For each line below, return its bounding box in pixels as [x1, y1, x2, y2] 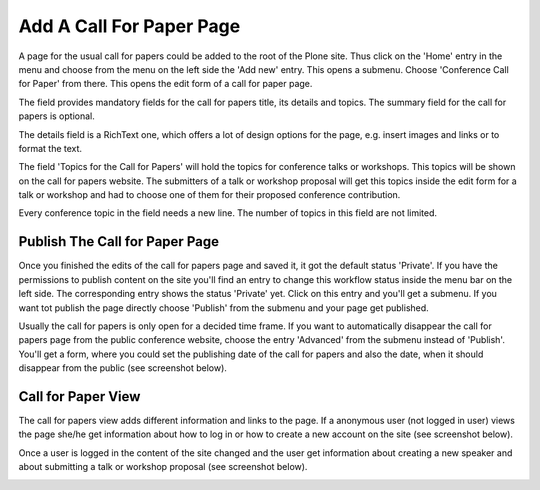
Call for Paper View [18, 388, 141, 405]
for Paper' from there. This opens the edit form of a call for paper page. [18, 78, 313, 90]
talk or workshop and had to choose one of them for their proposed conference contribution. [18, 189, 401, 201]
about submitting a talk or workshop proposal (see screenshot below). [18, 461, 308, 473]
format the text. [18, 142, 83, 154]
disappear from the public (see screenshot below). [18, 362, 227, 374]
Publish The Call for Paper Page [18, 233, 220, 250]
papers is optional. [18, 110, 95, 122]
